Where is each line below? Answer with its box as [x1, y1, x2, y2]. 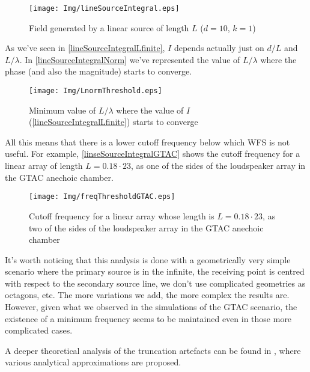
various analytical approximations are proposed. [5, 356, 181, 368]
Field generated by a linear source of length [29, 21, 189, 34]
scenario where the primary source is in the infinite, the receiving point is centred [5, 265, 305, 278]
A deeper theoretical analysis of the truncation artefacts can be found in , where [5, 344, 301, 356]
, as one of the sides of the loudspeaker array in [130, 159, 306, 172]
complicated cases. [5, 324, 73, 337]
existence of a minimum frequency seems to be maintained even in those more [5, 312, 292, 325]
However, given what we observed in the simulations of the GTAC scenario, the [5, 300, 297, 313]
